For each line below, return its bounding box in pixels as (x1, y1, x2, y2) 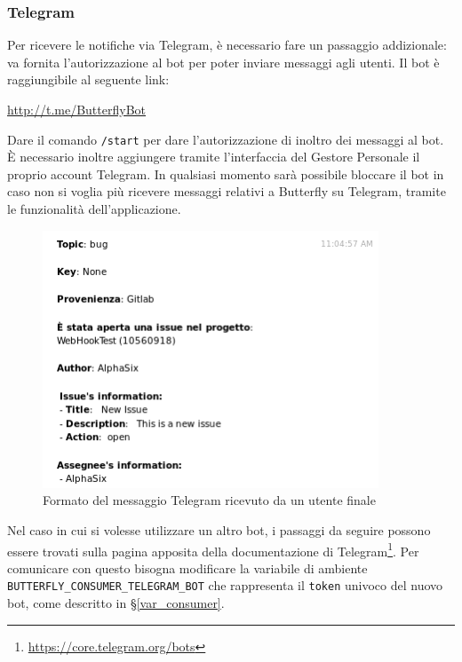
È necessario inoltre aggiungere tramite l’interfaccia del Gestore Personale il (7, 147, 420, 166)
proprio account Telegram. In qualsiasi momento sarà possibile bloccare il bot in (7, 164, 444, 183)
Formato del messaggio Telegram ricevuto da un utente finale (43, 491, 376, 509)
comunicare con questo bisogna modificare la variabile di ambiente (7, 558, 368, 577)
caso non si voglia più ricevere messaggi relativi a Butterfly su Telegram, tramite (7, 182, 446, 201)
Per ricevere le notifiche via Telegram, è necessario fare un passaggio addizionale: (7, 35, 447, 54)
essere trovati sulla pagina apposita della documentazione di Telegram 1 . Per (7, 539, 419, 560)
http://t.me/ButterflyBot (7, 100, 147, 118)
